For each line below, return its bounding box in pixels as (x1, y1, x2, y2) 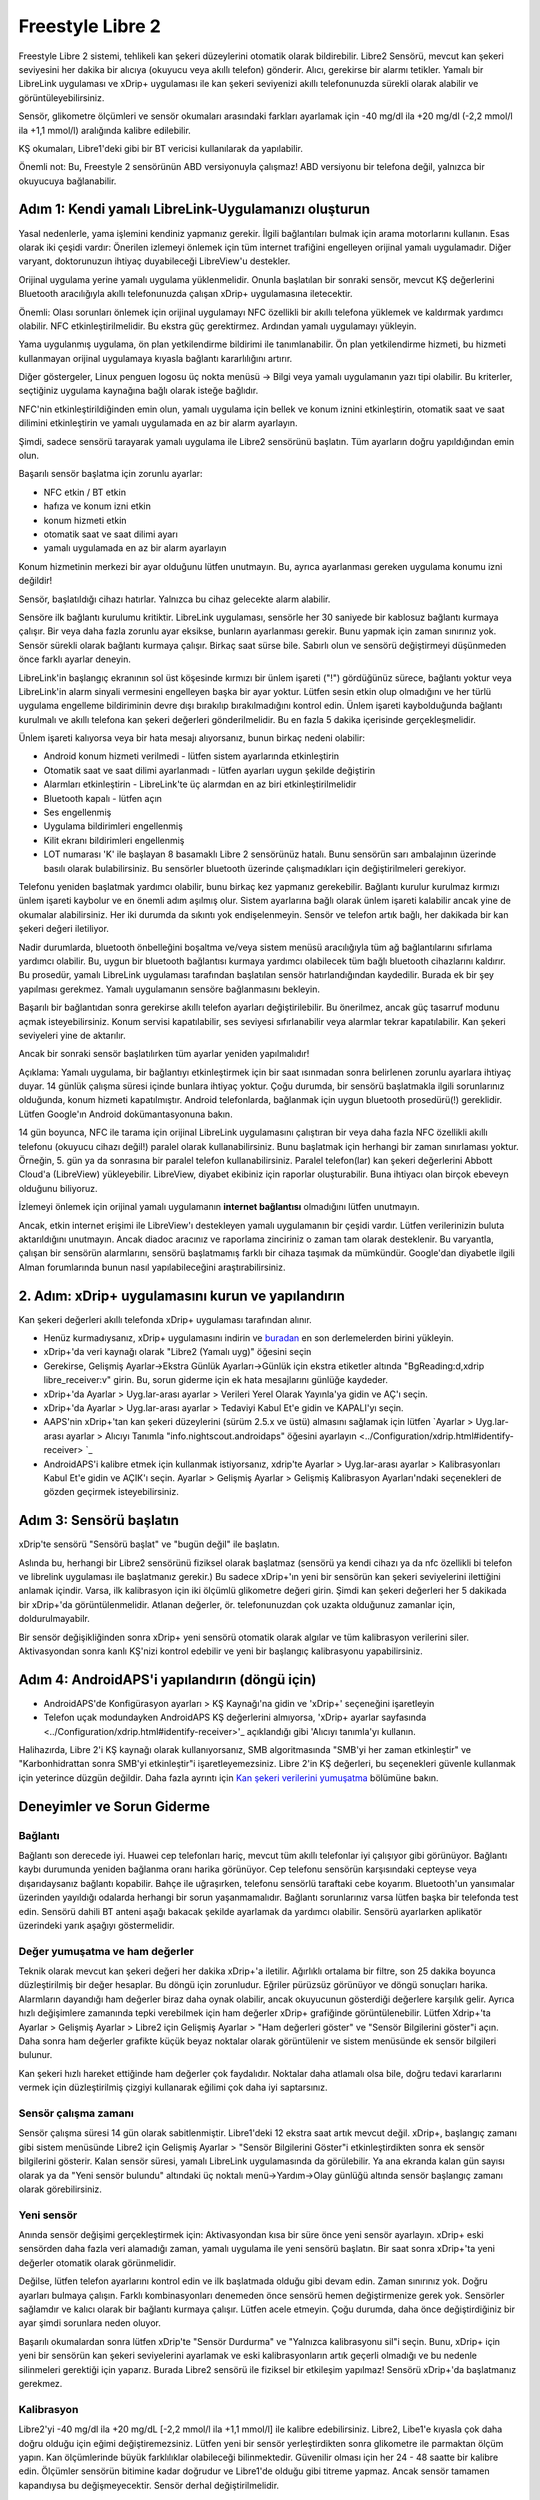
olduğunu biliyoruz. (18, 1182, 99, 1194)
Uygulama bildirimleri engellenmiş (43, 820, 184, 832)
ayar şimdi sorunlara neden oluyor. (18, 2317, 162, 2329)
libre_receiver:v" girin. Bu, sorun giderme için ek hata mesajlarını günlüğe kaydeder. (43, 1374, 389, 1386)
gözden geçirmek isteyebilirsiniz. (43, 1486, 180, 1498)
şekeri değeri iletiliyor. (18, 923, 110, 935)
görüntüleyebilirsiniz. (18, 91, 105, 104)
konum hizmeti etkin (43, 514, 127, 526)
